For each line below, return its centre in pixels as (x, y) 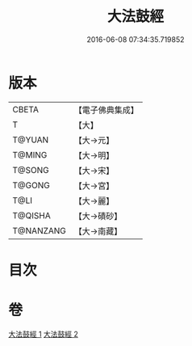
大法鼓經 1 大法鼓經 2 (44, 334)
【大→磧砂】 (98, 216)
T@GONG (31, 185)
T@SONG (31, 170)
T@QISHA (31, 215)
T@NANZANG (40, 230)
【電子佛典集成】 (106, 110)
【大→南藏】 (98, 231)
